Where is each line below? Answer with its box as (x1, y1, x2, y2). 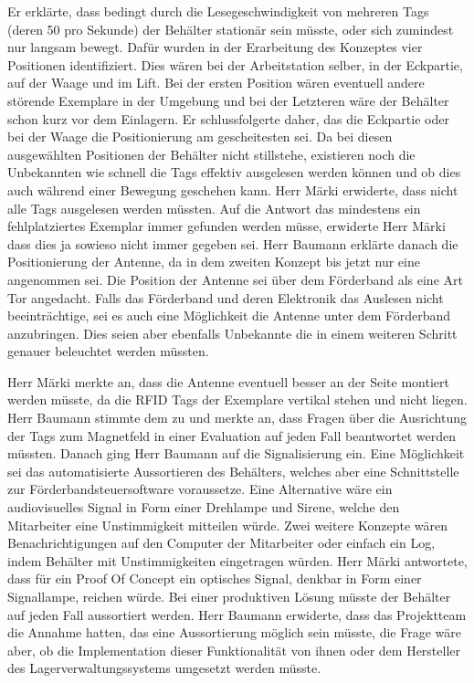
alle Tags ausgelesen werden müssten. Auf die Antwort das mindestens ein (7, 198, 421, 217)
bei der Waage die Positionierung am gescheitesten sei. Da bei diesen (7, 127, 393, 146)
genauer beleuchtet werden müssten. (7, 341, 209, 361)
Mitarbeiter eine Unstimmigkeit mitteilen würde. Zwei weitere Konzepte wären (7, 515, 448, 534)
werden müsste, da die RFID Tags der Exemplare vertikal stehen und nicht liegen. (7, 390, 468, 409)
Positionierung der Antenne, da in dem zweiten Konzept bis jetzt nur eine (7, 252, 420, 271)
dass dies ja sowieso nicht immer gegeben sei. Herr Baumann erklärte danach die (7, 234, 458, 253)
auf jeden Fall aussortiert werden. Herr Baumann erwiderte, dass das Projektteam (7, 604, 467, 624)
